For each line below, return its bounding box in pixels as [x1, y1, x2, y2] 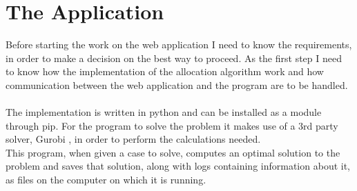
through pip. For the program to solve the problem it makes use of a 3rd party [6, 118, 338, 132]
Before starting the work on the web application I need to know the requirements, [6, 37, 352, 52]
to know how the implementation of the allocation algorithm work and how [6, 64, 324, 79]
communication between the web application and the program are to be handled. [6, 77, 348, 92]
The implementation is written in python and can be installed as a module [6, 105, 322, 119]
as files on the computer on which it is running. [6, 172, 206, 187]
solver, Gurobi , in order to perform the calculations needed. [6, 132, 261, 146]
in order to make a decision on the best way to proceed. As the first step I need [6, 50, 342, 65]
